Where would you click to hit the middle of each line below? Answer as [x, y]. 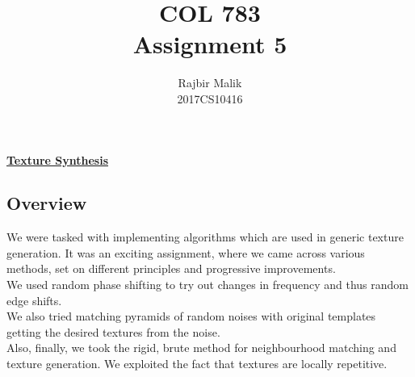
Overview [47, 203]
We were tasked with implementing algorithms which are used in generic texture [205, 237]
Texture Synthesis [58, 159]
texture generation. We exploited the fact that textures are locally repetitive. [197, 364]
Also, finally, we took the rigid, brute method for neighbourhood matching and [201, 348]
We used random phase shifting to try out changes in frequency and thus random [207, 285]
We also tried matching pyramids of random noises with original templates [191, 316]
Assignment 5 [210, 44]
